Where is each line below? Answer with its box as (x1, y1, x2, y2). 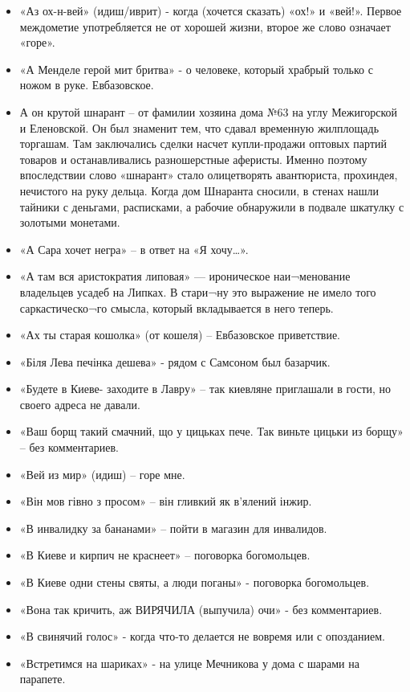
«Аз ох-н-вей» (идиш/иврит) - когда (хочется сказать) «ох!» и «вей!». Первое (19, 2, 402, 18)
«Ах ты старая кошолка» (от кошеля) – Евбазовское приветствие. (19, 326, 341, 343)
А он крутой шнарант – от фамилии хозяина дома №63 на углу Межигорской (19, 103, 398, 120)
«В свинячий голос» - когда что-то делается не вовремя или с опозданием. (19, 628, 385, 645)
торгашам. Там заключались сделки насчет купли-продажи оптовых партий (19, 135, 387, 152)
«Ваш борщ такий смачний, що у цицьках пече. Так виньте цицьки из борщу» (19, 423, 404, 440)
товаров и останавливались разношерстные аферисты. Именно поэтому (19, 150, 367, 167)
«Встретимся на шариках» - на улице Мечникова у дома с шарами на (19, 654, 359, 671)
